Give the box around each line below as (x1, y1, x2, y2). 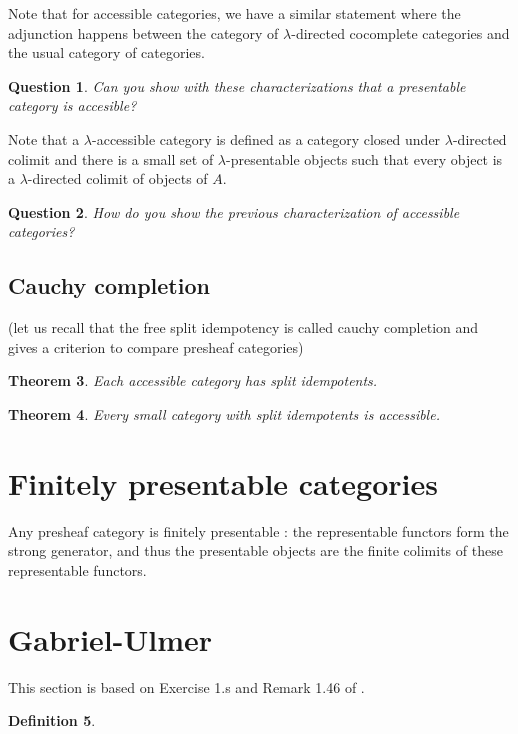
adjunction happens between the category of (8, 22, 279, 43)
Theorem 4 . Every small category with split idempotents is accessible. (8, 403, 440, 424)
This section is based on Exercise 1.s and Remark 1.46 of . (8, 676, 365, 697)
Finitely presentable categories (8, 462, 438, 503)
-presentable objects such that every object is (226, 148, 503, 169)
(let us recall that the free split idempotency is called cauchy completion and (8, 317, 479, 338)
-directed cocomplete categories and (291, 22, 510, 43)
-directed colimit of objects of (27, 168, 208, 189)
